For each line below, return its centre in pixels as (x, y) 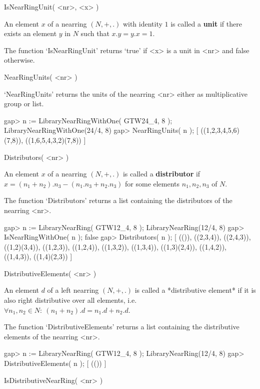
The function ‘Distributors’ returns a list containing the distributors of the (118, 200)
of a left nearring (73, 290)
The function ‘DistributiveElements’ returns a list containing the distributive (122, 327)
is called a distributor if (161, 174)
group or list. (24, 104)
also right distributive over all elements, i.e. (70, 300)
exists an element (30, 33)
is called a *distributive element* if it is (195, 290)
